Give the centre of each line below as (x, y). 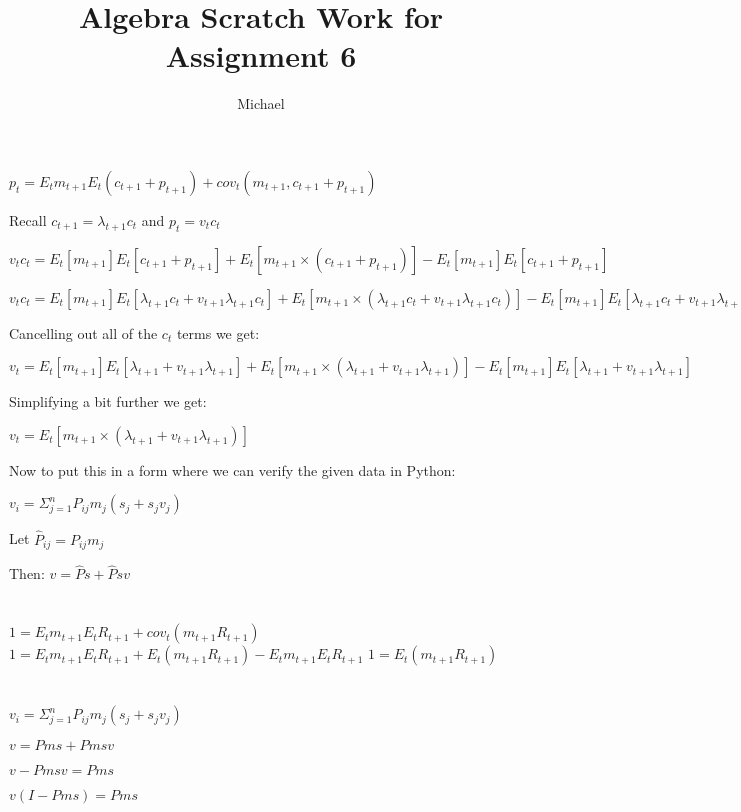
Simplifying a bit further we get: (108, 401)
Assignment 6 (261, 55)
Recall (28, 219)
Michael (261, 103)
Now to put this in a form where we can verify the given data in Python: (232, 469)
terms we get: (218, 332)
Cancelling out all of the (83, 332)
